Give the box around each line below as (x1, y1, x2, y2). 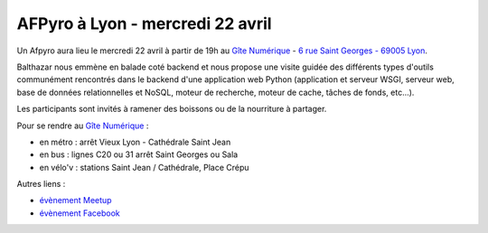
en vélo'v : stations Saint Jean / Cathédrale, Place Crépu (39, 162, 249, 172)
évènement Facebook (39, 208, 121, 219)
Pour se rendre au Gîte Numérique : (16, 120, 149, 131)
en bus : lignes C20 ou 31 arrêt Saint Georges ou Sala (39, 149, 239, 160)
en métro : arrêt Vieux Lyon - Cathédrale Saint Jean (39, 136, 231, 147)
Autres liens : (16, 179, 66, 190)
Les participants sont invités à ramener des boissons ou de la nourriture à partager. (16, 104, 327, 115)
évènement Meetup (39, 195, 112, 206)
